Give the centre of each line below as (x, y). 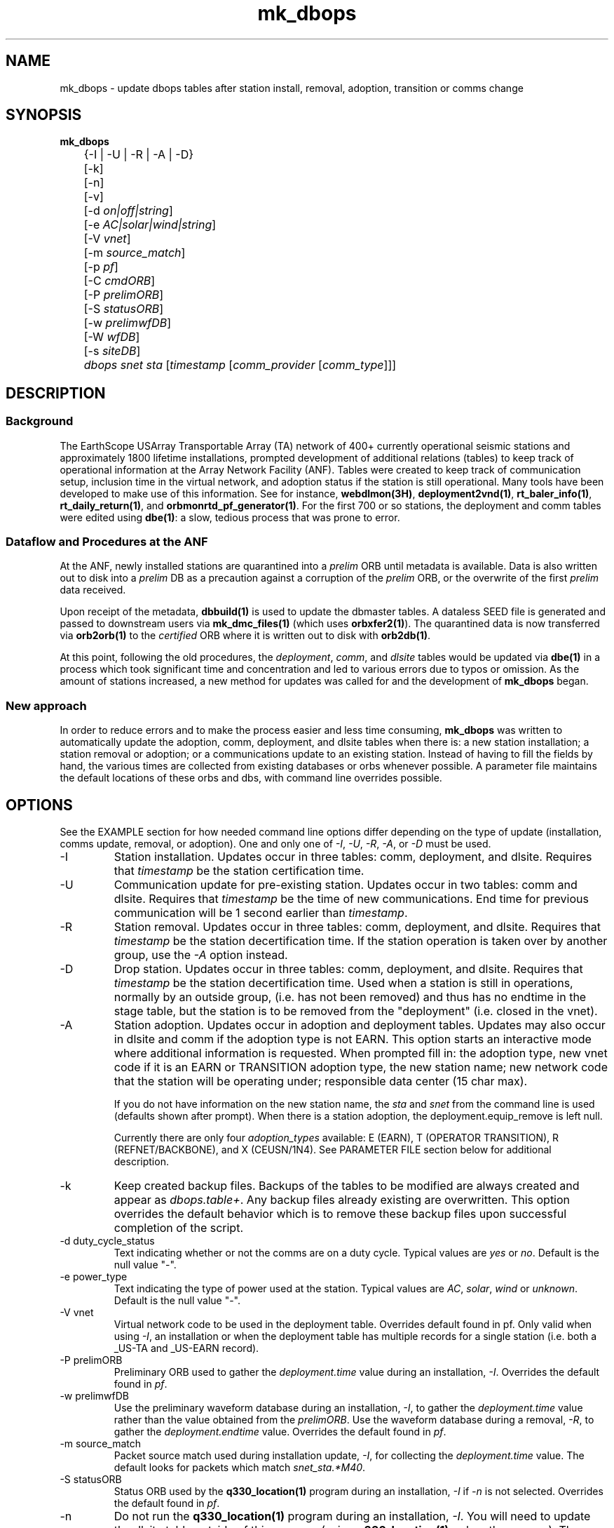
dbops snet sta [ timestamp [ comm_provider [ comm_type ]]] (240, 365)
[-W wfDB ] (112, 337)
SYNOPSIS (44, 115)
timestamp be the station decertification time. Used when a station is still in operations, (343, 983)
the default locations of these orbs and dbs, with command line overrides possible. (251, 778)
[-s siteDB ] (112, 351)
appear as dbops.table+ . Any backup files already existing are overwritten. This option (342, 1200)
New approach (46, 705)
